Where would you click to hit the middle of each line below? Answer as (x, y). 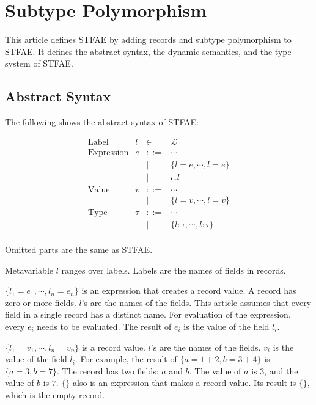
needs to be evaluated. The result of (104, 326)
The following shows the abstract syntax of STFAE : (102, 122)
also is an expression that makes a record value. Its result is (185, 383)
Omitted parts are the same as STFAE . (79, 249)
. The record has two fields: (108, 370)
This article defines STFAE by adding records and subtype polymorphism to (148, 39)
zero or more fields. (41, 302)
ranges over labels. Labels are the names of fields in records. (174, 270)
